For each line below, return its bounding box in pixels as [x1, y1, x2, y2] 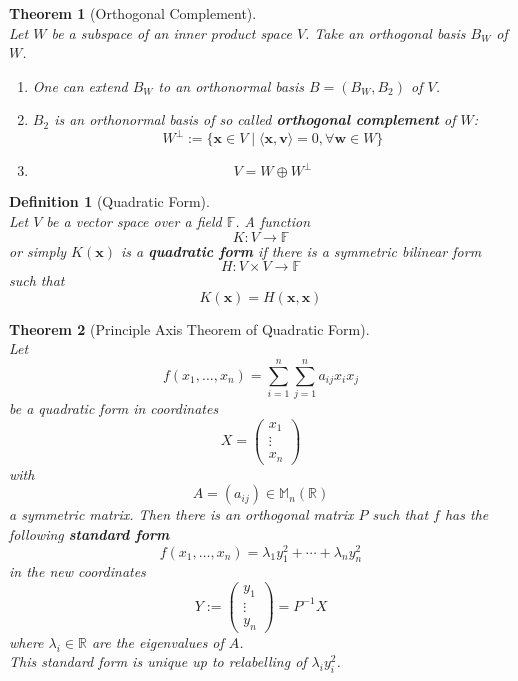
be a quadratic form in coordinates [9, 398, 219, 419]
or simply [9, 240, 67, 261]
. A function [235, 211, 311, 232]
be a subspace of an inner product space [51, 22, 292, 43]
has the [444, 504, 489, 525]
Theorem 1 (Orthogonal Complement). [9, 3, 257, 23]
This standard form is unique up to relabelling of [9, 651, 307, 672]
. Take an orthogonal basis [305, 22, 466, 43]
